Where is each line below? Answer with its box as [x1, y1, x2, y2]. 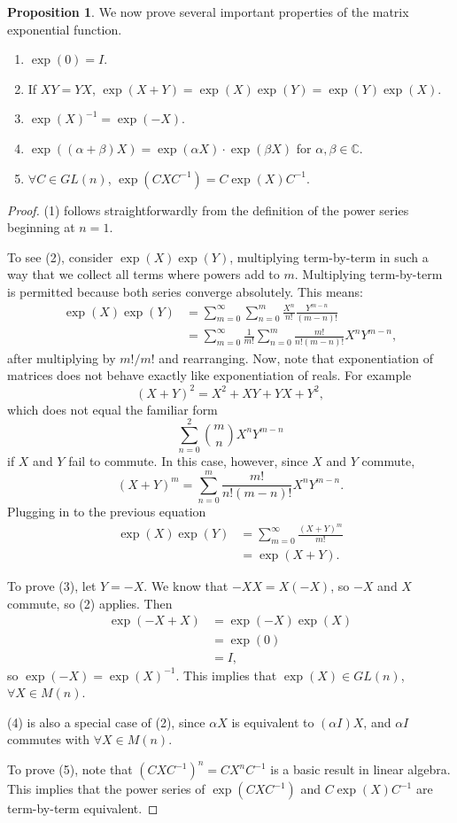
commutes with [7, 730, 90, 749]
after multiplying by [7, 348, 116, 367]
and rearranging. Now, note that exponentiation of [159, 348, 434, 367]
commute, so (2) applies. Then [7, 594, 173, 612]
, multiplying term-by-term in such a [229, 247, 429, 266]
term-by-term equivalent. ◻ [7, 799, 159, 818]
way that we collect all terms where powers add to [7, 265, 280, 283]
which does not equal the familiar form [7, 400, 218, 418]
